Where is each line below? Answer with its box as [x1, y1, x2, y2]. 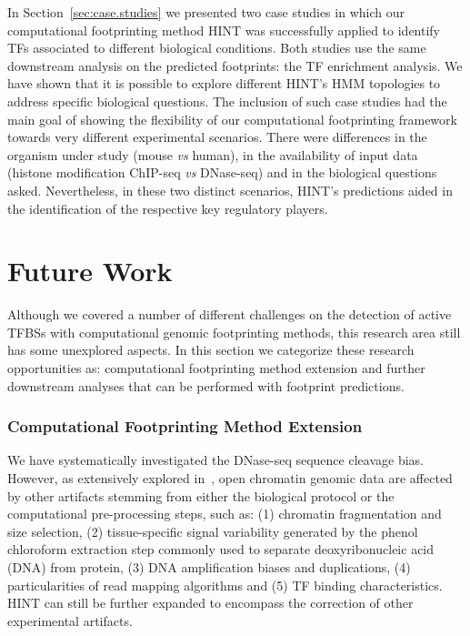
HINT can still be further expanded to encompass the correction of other [7, 593, 414, 612]
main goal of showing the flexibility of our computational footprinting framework [7, 109, 457, 128]
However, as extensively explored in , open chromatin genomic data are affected [7, 469, 453, 488]
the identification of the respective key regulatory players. [7, 198, 328, 217]
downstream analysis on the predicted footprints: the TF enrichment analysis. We [7, 56, 463, 75]
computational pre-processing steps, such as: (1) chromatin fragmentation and [7, 504, 442, 523]
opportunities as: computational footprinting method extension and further [7, 358, 425, 378]
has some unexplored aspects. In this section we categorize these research [7, 340, 415, 359]
